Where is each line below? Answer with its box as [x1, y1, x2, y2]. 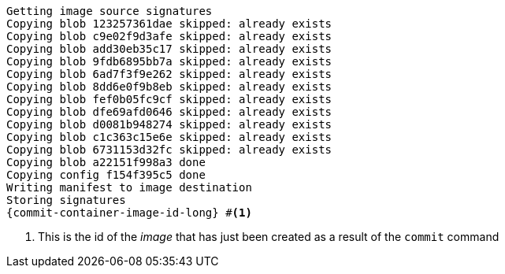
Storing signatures [6, 194, 126, 206]
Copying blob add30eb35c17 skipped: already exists [6, 43, 332, 55]
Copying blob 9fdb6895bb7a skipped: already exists [6, 55, 332, 68]
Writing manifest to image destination [6, 181, 252, 194]
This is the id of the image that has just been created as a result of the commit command [38, 230, 499, 243]
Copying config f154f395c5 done [6, 168, 206, 181]
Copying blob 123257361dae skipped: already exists [6, 17, 332, 30]
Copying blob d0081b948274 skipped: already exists [6, 118, 332, 131]
